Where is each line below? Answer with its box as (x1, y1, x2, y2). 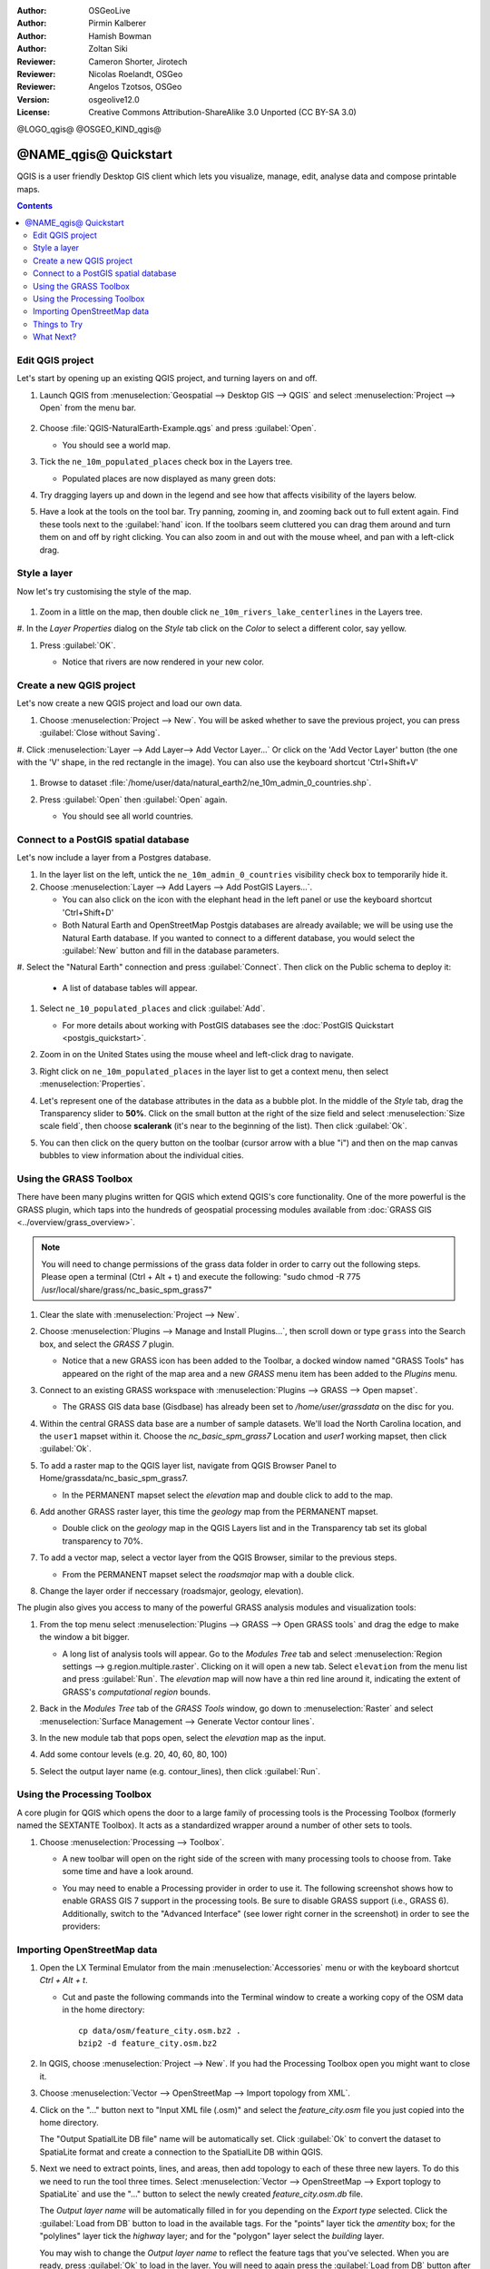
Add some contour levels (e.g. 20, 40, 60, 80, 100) (39, 1749, 228, 1760)
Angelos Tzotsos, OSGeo (88, 82, 182, 93)
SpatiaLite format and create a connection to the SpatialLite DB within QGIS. (39, 2146, 324, 2157)
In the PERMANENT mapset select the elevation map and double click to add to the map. (62, 1489, 394, 1500)
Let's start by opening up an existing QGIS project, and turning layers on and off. (16, 373, 318, 384)
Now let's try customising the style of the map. (16, 585, 192, 596)
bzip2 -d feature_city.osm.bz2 (78, 2038, 218, 2048)
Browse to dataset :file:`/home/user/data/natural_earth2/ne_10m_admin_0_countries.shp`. (39, 777, 372, 789)
